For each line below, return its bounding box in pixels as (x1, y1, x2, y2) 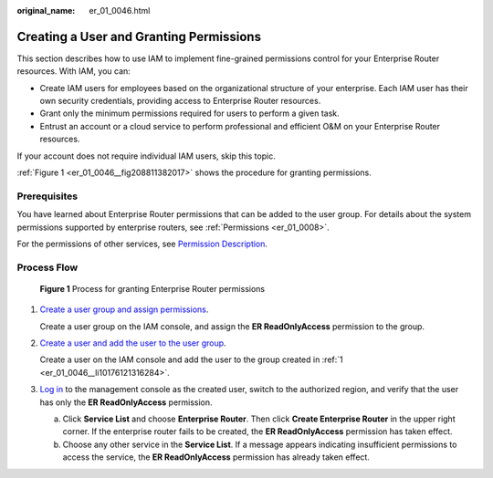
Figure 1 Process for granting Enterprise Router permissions (39, 283, 265, 294)
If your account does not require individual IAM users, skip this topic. (16, 151, 276, 161)
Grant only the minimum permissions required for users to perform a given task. (39, 108, 340, 119)
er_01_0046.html (89, 5, 151, 16)
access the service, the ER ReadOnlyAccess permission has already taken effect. (62, 452, 370, 462)
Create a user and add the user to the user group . (39, 338, 227, 348)
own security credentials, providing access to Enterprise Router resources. (39, 96, 321, 107)
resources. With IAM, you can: (16, 66, 131, 77)
